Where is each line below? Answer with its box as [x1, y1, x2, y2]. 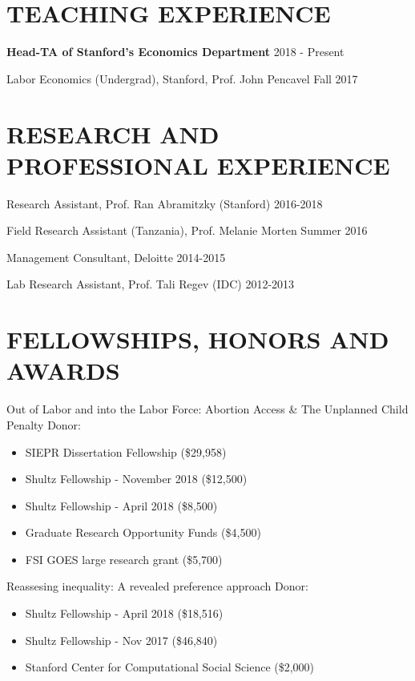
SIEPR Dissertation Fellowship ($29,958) [25, 443, 227, 460]
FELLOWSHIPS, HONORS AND [6, 323, 389, 356]
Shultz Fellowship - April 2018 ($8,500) [25, 497, 218, 514]
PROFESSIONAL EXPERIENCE [6, 148, 390, 181]
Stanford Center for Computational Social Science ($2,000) [25, 659, 315, 675]
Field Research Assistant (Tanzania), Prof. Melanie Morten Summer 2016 [6, 222, 368, 239]
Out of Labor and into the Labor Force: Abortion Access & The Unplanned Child [6, 401, 409, 417]
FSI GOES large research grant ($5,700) [25, 550, 223, 567]
